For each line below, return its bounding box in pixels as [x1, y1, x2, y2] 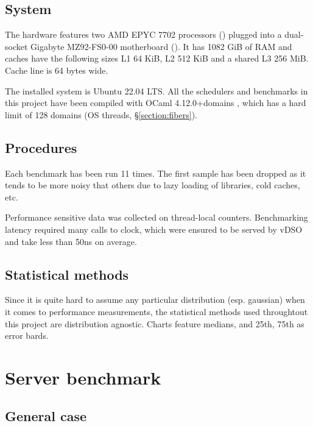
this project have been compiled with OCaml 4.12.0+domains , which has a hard [5, 96, 306, 109]
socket [5, 40, 28, 52]
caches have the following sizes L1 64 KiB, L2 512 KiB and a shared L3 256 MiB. [5, 52, 309, 65]
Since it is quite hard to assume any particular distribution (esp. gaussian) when [5, 293, 305, 306]
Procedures [5, 138, 77, 157]
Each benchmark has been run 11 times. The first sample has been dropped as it [5, 166, 306, 179]
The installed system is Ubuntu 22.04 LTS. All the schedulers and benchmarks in [5, 84, 308, 97]
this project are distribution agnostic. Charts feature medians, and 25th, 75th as [5, 317, 304, 330]
